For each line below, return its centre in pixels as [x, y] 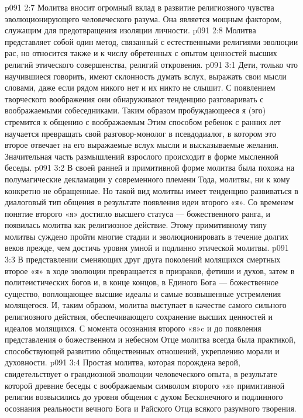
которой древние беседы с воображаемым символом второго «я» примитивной [145, 385]
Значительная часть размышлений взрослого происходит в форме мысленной [142, 156]
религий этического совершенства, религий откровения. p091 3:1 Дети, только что [151, 64]
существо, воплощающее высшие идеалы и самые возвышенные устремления [143, 293]
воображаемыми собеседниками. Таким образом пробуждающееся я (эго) [135, 110]
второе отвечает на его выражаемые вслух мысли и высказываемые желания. [142, 145]
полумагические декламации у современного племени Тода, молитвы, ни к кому [147, 179]
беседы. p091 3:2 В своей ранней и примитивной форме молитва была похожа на [150, 167]
